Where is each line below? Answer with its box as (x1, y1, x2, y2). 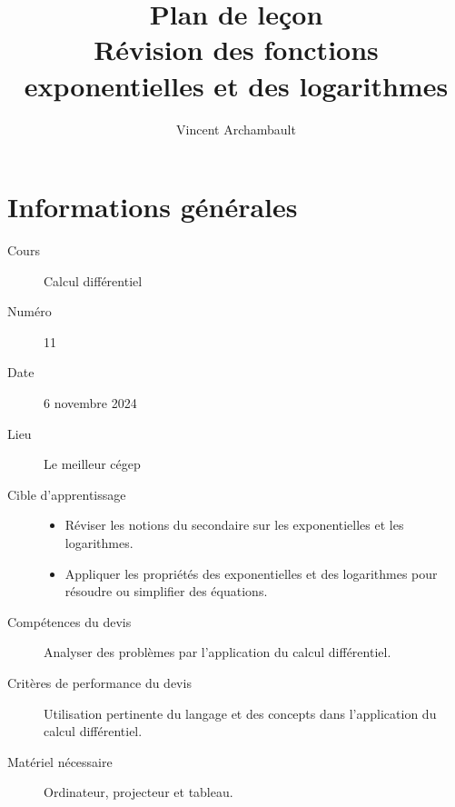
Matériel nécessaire (7, 752, 113, 771)
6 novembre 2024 (44, 394, 137, 412)
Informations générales (7, 188, 298, 225)
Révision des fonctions (94, 31, 379, 68)
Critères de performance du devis (7, 672, 192, 692)
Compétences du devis (7, 612, 132, 631)
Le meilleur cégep (44, 454, 141, 473)
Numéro (7, 302, 52, 321)
